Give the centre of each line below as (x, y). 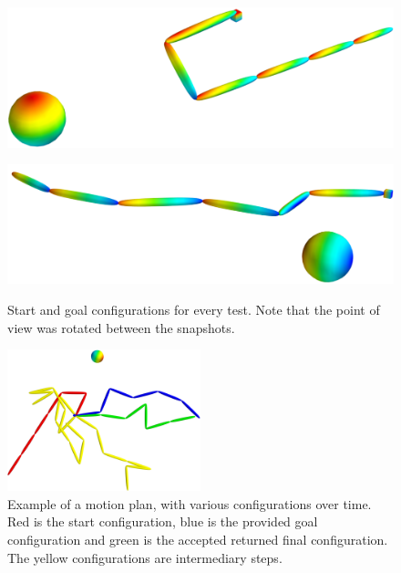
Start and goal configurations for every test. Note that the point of (194, 310)
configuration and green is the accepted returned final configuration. (198, 539)
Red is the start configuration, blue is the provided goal (163, 521)
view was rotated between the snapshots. (121, 327)
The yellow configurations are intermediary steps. (145, 557)
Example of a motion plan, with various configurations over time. (190, 503)
